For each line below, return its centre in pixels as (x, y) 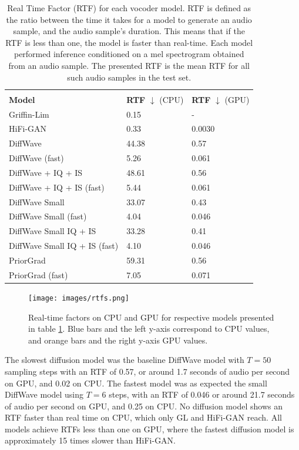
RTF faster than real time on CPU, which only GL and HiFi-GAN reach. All (143, 417)
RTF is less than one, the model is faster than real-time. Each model (129, 42)
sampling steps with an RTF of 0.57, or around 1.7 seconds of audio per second (147, 371)
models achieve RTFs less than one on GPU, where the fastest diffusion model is (149, 429)
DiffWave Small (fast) (48, 216)
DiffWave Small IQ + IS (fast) (64, 246)
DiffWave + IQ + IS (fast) (57, 187)
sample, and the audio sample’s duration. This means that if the (129, 31)
